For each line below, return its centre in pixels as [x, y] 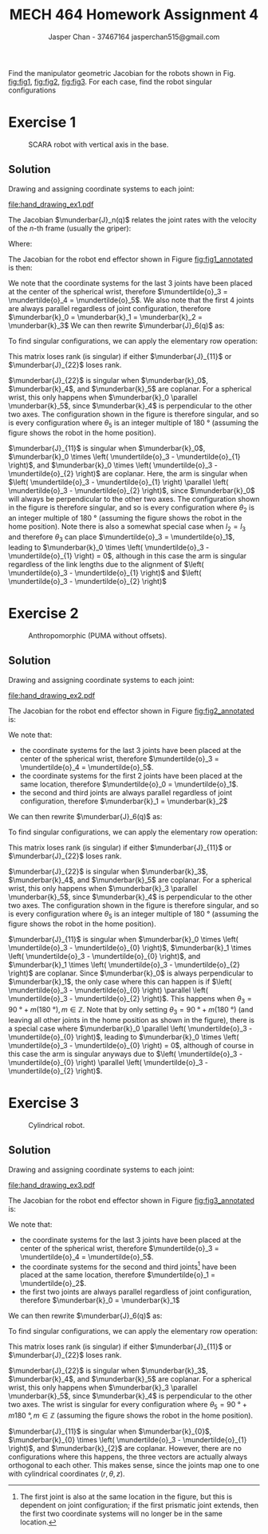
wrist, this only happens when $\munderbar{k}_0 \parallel [103, 397]
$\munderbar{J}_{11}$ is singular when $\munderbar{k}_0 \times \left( [124, 940]
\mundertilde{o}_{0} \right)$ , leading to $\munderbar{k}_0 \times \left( [124, 1037]
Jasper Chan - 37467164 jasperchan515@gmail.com [134, 37]
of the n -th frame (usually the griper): [70, 228]
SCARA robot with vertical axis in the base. [99, 144]
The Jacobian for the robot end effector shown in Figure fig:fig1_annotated [131, 259]
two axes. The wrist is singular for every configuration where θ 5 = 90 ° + [128, 1406]
